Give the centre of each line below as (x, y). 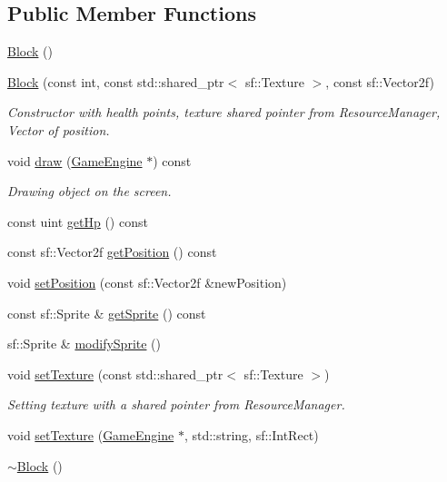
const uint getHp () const (78, 221)
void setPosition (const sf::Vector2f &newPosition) (147, 282)
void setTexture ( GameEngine (91, 434)
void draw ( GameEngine (75, 160)
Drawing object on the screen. (89, 191)
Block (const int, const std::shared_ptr (116, 81)
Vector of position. (59, 129)
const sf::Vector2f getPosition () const (112, 252)
